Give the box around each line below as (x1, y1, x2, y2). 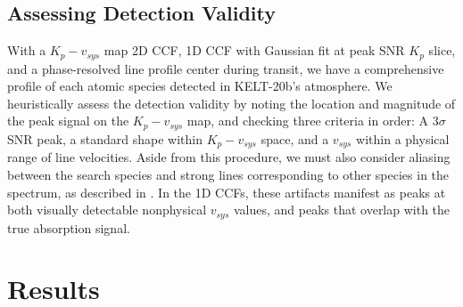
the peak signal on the (7, 111, 129, 130)
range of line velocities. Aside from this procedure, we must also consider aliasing (7, 148, 451, 166)
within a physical (356, 129, 450, 148)
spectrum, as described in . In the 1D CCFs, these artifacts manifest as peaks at (7, 182, 446, 201)
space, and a (260, 129, 329, 148)
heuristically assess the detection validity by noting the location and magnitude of (7, 93, 456, 112)
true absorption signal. (7, 218, 130, 237)
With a (7, 41, 46, 60)
